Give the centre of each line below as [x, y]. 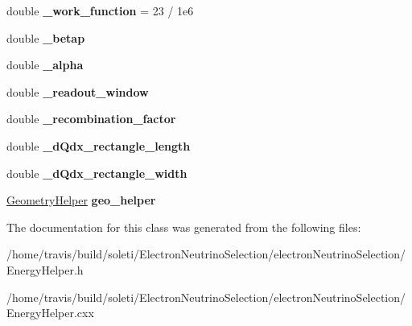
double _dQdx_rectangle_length [99, 145]
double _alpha [45, 65]
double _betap [46, 37]
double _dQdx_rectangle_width [97, 173]
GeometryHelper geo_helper [81, 200]
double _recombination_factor [91, 119]
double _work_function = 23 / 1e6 [100, 10]
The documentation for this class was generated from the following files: [184, 227]
